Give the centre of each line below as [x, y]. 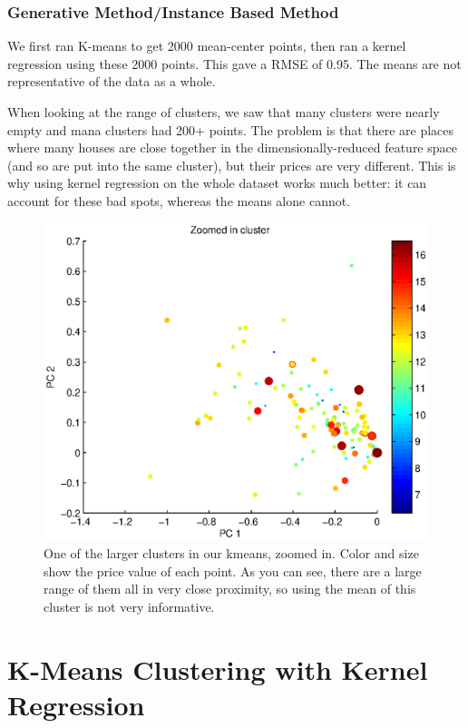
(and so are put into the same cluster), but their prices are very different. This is [232, 165]
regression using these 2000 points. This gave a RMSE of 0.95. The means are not [234, 63]
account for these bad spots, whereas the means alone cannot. [179, 200]
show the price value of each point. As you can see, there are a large [233, 571]
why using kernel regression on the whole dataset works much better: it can [217, 183]
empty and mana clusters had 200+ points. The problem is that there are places [231, 129]
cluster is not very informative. [129, 606]
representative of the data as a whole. [112, 81]
